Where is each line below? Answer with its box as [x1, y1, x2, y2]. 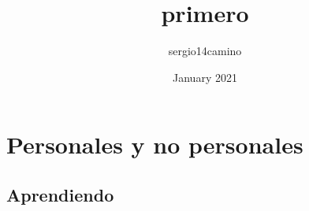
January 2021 [173, 68, 237, 85]
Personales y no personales [6, 128, 303, 161]
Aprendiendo [6, 182, 114, 206]
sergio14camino [168, 43, 242, 59]
